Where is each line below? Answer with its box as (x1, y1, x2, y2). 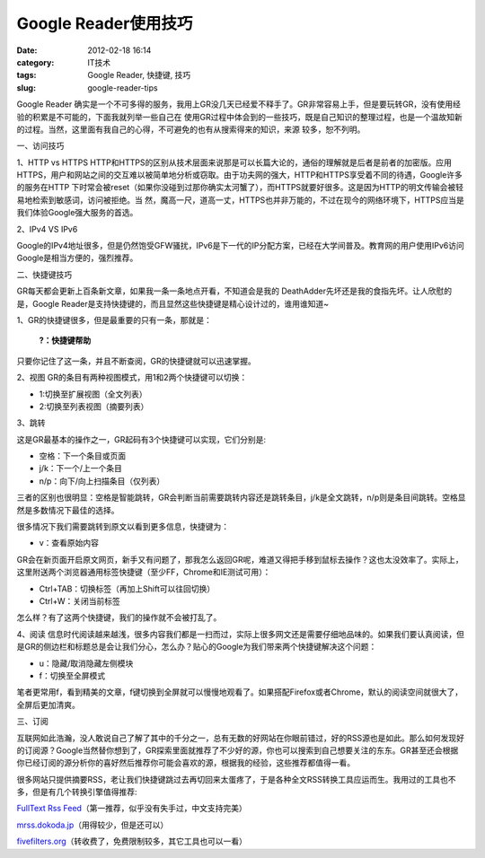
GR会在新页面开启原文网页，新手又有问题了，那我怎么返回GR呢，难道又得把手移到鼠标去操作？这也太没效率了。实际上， (16, 554, 463, 565)
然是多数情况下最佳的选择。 (16, 504, 119, 515)
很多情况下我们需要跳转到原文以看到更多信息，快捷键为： (16, 521, 229, 532)
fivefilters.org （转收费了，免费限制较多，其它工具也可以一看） (16, 836, 247, 847)
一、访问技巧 (16, 140, 65, 152)
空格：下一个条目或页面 (39, 451, 126, 461)
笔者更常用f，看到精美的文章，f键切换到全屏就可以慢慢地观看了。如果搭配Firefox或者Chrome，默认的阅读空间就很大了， (16, 687, 463, 697)
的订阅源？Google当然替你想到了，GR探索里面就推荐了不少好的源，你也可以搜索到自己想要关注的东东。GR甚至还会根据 (16, 745, 459, 756)
